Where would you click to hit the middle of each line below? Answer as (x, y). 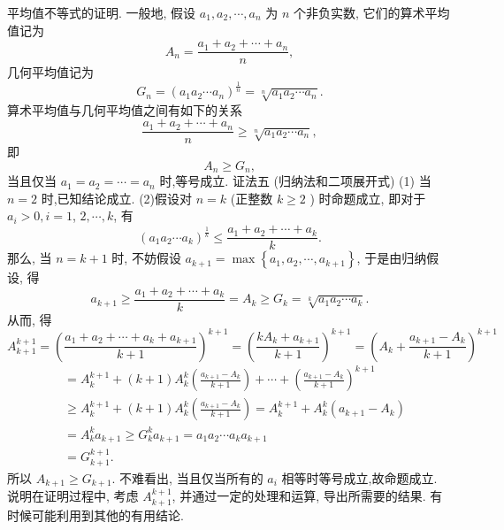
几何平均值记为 (50, 72)
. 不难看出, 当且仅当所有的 (187, 477)
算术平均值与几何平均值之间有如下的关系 (125, 109)
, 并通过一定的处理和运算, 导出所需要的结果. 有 (307, 496)
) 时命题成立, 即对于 (368, 198)
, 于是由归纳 (392, 258)
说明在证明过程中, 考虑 (73, 496)
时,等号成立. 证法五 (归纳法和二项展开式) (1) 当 (295, 181)
